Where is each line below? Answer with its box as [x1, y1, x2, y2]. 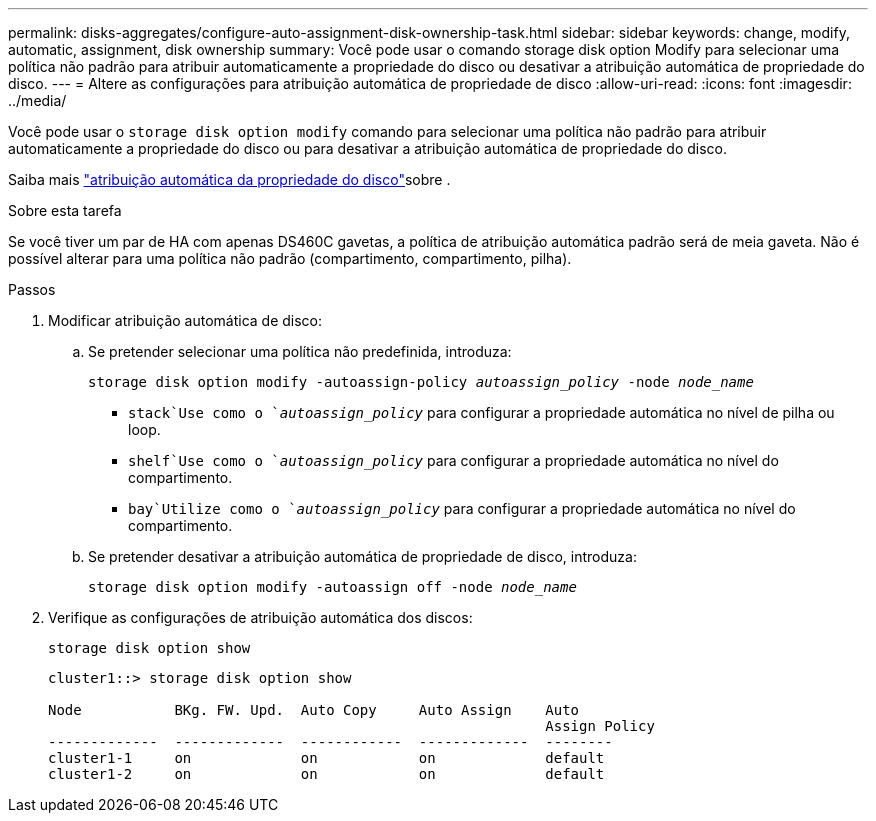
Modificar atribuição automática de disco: [48, 312, 323, 329]
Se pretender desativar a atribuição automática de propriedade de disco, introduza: [88, 548, 637, 565]
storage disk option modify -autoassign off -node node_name [88, 579, 577, 595]
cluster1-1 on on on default [48, 750, 605, 766]
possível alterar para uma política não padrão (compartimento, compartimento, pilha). [8, 250, 572, 267]
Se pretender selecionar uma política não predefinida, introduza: [88, 343, 512, 360]
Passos [8, 281, 56, 298]
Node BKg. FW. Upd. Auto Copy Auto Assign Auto [48, 702, 580, 718]
